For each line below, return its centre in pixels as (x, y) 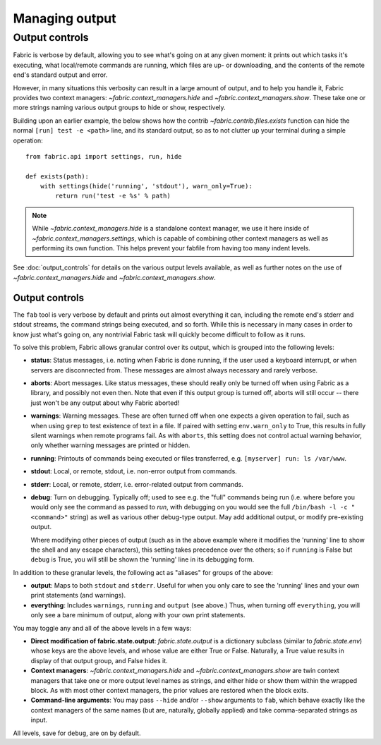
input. (39, 720)
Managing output (65, 18)
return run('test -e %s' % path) (113, 196)
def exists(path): (58, 176)
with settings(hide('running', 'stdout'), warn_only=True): (146, 186)
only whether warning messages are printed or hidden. (110, 445)
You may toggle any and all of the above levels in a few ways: (102, 628)
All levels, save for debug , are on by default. (77, 733)
